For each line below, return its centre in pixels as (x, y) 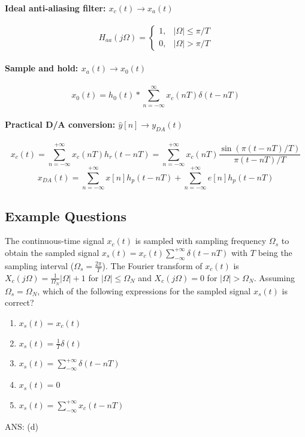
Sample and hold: (42, 68)
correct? (19, 302)
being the (275, 252)
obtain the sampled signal (52, 252)
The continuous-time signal (55, 241)
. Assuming (274, 277)
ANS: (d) (22, 426)
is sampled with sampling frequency (201, 241)
